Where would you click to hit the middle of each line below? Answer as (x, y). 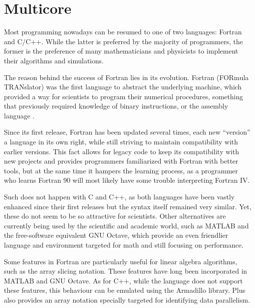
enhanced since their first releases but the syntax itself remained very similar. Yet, (128, 206)
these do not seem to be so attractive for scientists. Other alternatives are (115, 216)
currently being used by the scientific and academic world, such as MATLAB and (127, 225)
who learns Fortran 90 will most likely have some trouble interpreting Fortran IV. (127, 180)
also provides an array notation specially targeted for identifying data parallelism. (127, 299)
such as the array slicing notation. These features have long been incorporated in (126, 271)
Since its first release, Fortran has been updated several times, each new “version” (127, 132)
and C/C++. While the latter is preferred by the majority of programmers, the (124, 41)
